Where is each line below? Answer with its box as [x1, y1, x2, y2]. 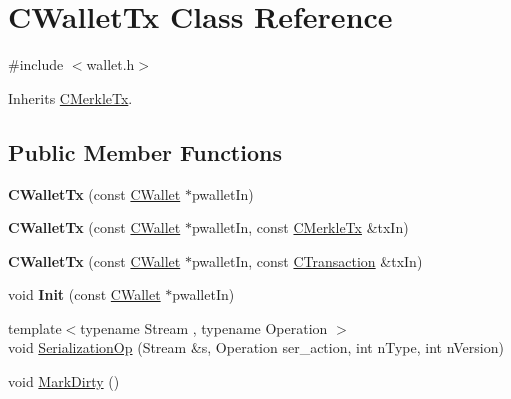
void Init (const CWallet [8, 284, 161, 305]
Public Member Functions [8, 136, 282, 167]
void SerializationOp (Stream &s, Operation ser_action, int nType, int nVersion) [8, 337, 504, 358]
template [8, 317, 62, 338]
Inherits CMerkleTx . [8, 87, 133, 108]
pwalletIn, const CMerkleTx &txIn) [191, 217, 409, 238]
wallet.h [86, 54, 135, 75]
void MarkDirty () [8, 371, 120, 392]
